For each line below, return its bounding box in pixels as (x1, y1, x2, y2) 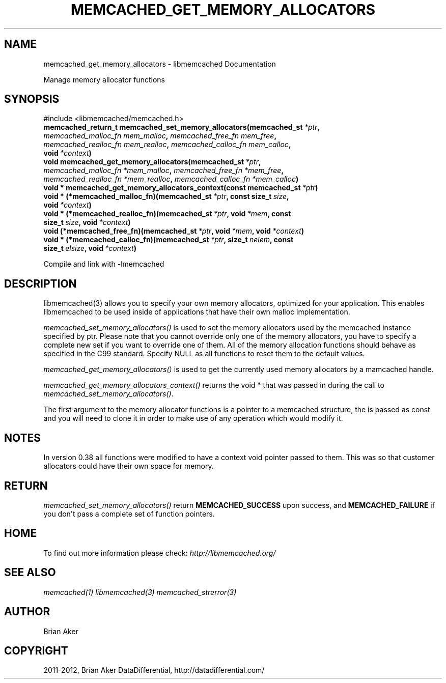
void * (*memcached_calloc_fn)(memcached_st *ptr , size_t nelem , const (43, 235, 294, 244)
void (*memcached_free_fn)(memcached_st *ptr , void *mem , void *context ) (43, 226, 304, 236)
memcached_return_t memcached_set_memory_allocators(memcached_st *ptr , (43, 123, 320, 132)
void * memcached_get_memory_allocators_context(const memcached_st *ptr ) (43, 183, 318, 192)
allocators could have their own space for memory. (43, 462, 214, 471)
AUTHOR (4, 605, 50, 618)
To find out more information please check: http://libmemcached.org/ (43, 548, 276, 557)
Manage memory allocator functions (43, 75, 165, 84)
